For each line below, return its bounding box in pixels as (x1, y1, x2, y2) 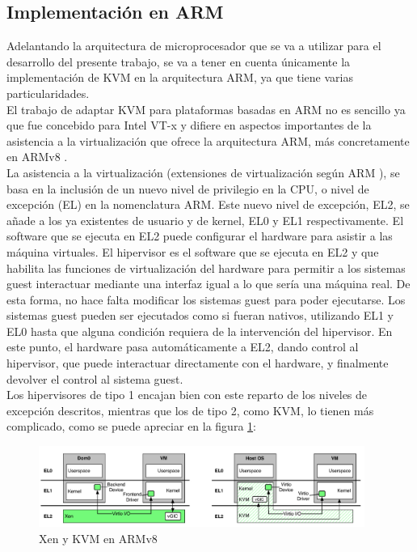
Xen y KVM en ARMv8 (39, 529, 158, 546)
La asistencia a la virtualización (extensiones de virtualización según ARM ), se (6, 163, 400, 180)
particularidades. (6, 84, 90, 101)
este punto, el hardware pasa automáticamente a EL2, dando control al (6, 338, 359, 355)
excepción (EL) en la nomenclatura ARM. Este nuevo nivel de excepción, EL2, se (6, 196, 410, 213)
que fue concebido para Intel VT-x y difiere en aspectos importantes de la (6, 117, 372, 134)
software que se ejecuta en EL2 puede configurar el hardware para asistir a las (6, 227, 393, 244)
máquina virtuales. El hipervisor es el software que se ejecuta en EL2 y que (6, 243, 379, 260)
